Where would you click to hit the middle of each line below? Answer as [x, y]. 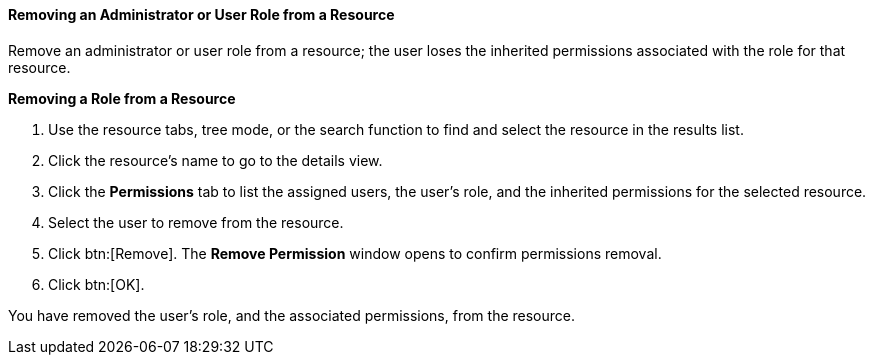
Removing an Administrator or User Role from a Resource [201, 14]
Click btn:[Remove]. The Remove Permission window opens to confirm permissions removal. [355, 253]
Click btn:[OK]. [96, 284]
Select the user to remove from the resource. [196, 222]
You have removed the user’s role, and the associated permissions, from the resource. [291, 315]
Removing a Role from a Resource [122, 98]
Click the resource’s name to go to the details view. [215, 160]
